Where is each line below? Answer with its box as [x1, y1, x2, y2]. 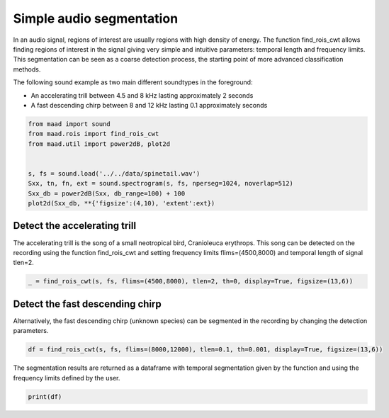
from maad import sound [28, 120, 111, 128]
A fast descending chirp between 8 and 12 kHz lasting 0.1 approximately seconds [30, 101, 268, 109]
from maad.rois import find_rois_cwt [28, 130, 159, 138]
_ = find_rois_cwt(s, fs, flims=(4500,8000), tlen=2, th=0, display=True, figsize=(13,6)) [28, 277, 354, 286]
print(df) [28, 392, 62, 400]
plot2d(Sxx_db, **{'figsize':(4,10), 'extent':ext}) [28, 199, 215, 207]
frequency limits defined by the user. [13, 373, 120, 382]
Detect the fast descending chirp [13, 298, 162, 310]
